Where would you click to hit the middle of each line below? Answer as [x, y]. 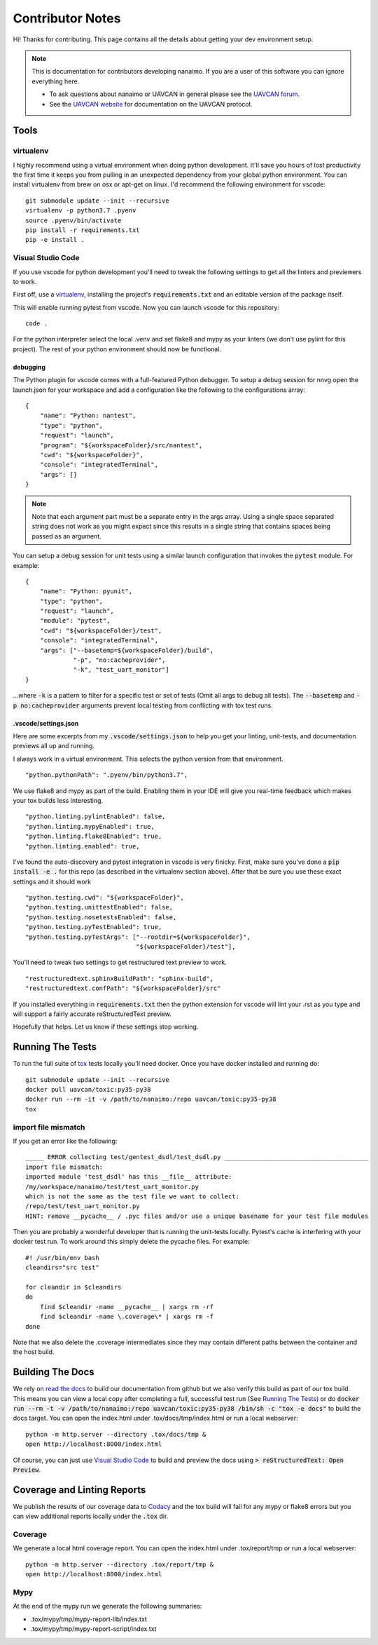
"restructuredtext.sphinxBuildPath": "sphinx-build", [119, 979]
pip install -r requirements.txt [83, 230]
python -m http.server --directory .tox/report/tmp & [119, 1564]
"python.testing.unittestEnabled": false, [99, 907]
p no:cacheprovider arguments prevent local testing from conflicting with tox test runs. [143, 705]
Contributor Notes [67, 18]
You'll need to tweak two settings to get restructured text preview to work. [120, 962]
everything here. [56, 81]
